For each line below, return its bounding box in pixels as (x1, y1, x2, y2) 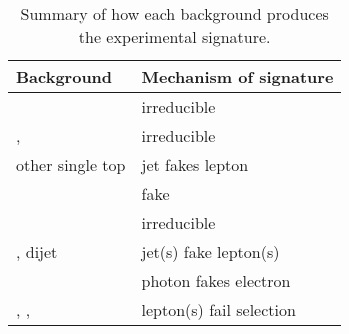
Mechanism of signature (141, 65, 334, 88)
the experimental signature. (78, 25, 271, 48)
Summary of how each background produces (20, 2, 329, 25)
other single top (16, 153, 126, 176)
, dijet (16, 240, 58, 263)
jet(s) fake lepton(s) (141, 240, 280, 263)
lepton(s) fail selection (141, 298, 296, 321)
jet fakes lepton (141, 153, 249, 176)
